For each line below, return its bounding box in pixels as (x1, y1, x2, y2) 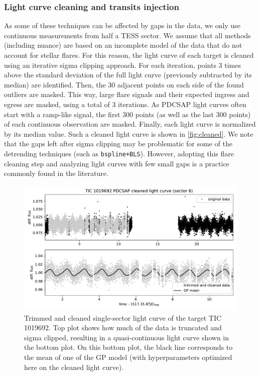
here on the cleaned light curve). (24, 361, 124, 372)
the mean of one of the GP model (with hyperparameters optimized (24, 352, 232, 362)
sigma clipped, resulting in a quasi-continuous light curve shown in (24, 332, 229, 342)
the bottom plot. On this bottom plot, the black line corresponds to (24, 342, 233, 352)
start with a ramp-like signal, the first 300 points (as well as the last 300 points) (4, 109, 251, 119)
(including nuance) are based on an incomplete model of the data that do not (4, 40, 242, 50)
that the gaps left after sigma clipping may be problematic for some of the (4, 138, 232, 149)
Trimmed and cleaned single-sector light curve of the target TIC (24, 312, 222, 323)
